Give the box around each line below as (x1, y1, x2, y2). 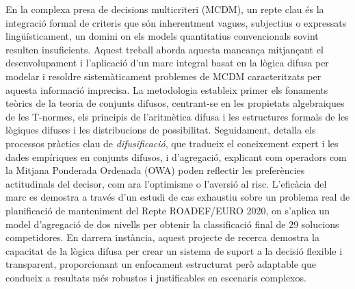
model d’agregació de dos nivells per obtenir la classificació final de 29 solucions (5, 216, 339, 231)
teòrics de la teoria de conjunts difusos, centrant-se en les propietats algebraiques (5, 96, 345, 110)
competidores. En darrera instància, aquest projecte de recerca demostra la (5, 230, 319, 244)
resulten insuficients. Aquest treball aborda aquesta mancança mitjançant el (5, 42, 324, 56)
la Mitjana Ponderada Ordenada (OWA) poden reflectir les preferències (5, 163, 305, 177)
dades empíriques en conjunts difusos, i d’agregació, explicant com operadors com (5, 149, 347, 164)
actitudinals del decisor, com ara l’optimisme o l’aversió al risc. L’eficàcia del (5, 176, 327, 190)
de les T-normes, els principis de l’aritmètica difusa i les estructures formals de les (5, 109, 349, 123)
